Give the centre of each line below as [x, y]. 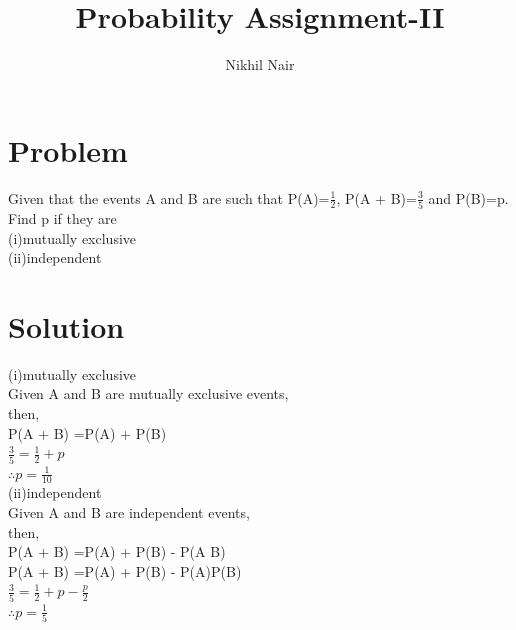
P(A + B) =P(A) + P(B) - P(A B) [117, 551]
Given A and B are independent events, [129, 511]
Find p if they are [62, 217]
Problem [68, 149]
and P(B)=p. [468, 197]
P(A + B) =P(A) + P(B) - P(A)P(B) [125, 570]
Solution [66, 325]
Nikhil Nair [260, 64]
